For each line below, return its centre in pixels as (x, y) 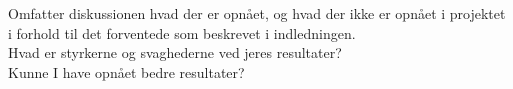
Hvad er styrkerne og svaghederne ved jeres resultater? (175, 52)
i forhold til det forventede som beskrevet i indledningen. (182, 32)
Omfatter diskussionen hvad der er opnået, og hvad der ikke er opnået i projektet (257, 13)
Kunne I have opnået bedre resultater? (126, 71)
